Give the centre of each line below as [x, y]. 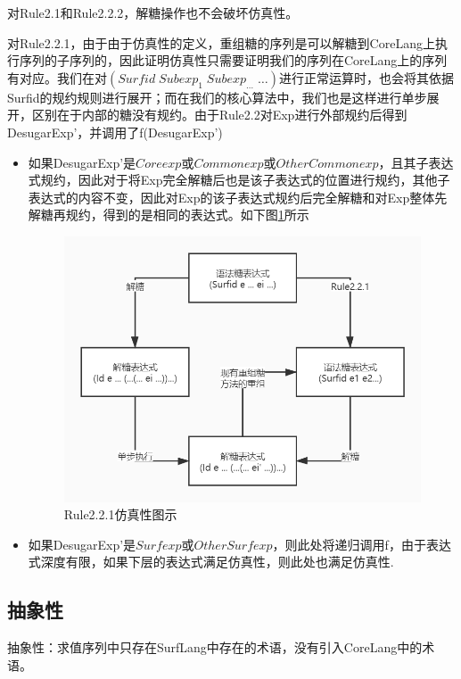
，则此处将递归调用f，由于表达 [362, 544]
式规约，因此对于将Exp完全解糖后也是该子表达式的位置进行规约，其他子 [239, 180]
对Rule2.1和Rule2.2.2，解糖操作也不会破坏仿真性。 [153, 12]
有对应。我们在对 [57, 77]
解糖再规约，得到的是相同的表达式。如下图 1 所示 [169, 215]
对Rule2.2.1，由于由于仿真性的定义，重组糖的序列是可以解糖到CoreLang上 [221, 42]
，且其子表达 [416, 162]
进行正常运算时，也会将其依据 [366, 77]
